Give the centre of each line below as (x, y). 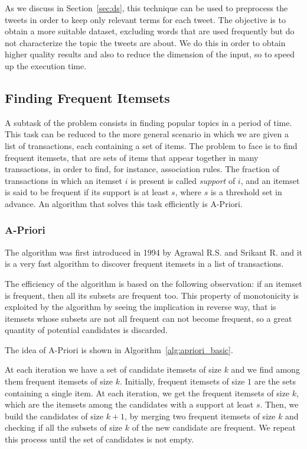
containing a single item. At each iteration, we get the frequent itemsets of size (147, 393)
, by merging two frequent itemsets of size (200, 416)
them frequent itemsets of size (59, 381)
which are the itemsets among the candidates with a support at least (129, 404)
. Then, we (279, 404)
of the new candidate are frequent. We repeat (214, 427)
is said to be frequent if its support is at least (87, 192)
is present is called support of (183, 180)
